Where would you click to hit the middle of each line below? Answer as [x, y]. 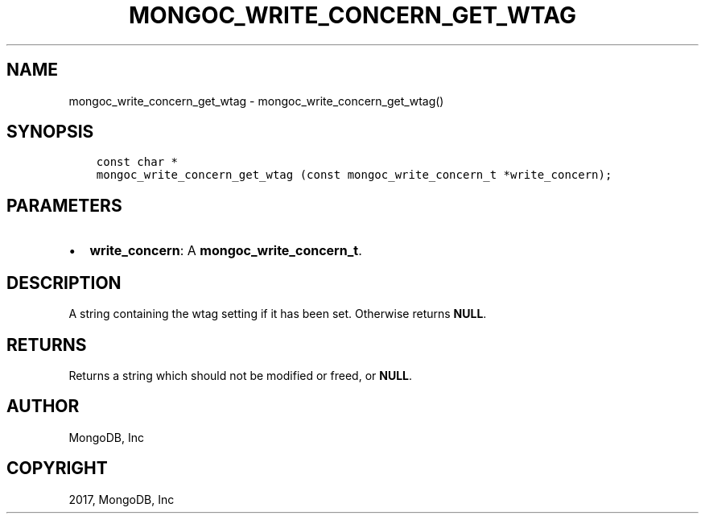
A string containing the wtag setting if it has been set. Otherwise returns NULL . [278, 314]
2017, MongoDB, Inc [122, 499]
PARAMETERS [64, 205]
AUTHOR [43, 407]
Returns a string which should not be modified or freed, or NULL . [241, 375]
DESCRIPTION [64, 283]
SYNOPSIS [50, 132]
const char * [137, 162]
